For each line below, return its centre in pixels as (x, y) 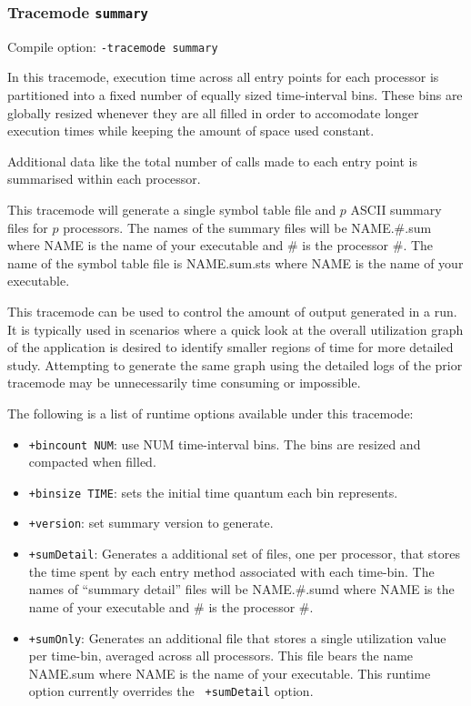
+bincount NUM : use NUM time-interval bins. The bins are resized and (225, 444)
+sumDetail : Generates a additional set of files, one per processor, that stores (244, 554)
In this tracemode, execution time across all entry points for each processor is (223, 77)
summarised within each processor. (104, 179)
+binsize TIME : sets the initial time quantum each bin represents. (213, 492)
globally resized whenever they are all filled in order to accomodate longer (213, 112)
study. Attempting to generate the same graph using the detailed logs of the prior (235, 364)
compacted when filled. (92, 462)
